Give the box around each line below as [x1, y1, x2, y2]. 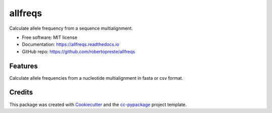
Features [9, 62, 38, 70]
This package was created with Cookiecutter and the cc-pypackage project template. [9, 101, 187, 107]
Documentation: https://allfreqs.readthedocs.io [22, 41, 119, 47]
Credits [9, 88, 33, 97]
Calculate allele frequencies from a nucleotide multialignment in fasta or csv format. [9, 75, 183, 81]
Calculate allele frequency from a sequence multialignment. [9, 25, 133, 31]
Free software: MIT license [22, 34, 78, 40]
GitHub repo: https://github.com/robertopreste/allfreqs [22, 48, 135, 54]
